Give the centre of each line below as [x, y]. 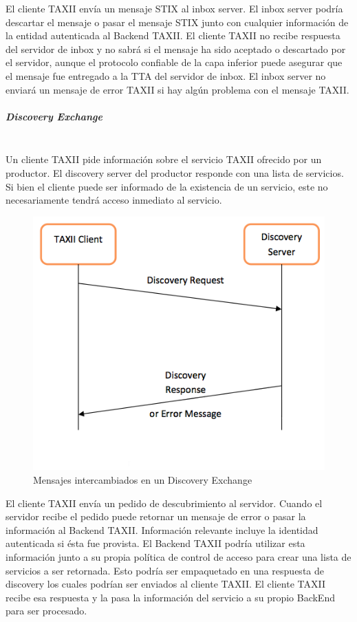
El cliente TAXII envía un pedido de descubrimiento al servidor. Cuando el [164, 503]
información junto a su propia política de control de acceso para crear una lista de [178, 557]
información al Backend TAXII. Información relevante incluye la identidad [162, 529]
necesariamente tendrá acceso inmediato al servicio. [114, 200]
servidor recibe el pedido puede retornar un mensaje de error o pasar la [156, 516]
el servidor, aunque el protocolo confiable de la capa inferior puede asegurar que [174, 62]
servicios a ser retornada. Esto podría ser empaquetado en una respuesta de [165, 570]
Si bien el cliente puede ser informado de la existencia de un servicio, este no [167, 186]
